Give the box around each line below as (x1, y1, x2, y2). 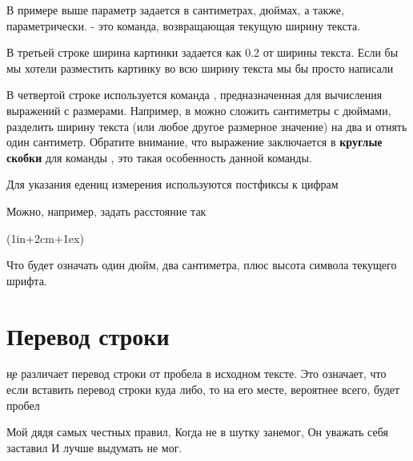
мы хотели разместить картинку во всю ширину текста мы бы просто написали (6, 59, 394, 76)
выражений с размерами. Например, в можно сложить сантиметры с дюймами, (6, 101, 391, 118)
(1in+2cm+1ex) (6, 229, 84, 246)
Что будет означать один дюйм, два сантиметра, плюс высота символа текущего (6, 256, 397, 273)
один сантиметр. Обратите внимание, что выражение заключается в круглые (6, 133, 383, 150)
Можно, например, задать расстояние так (6, 202, 206, 219)
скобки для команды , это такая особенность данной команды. (6, 149, 312, 165)
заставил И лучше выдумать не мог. (6, 439, 182, 455)
